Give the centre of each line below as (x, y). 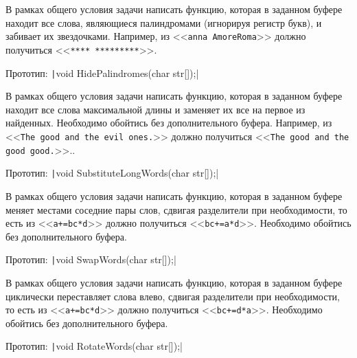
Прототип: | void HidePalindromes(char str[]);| (102, 72)
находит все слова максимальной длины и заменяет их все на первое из (156, 109)
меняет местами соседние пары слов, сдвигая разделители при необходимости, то (176, 209)
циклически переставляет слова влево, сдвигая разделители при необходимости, (173, 296)
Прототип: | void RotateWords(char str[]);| (94, 346)
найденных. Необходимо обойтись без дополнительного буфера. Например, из (169, 123)
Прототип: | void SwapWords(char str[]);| (91, 259)
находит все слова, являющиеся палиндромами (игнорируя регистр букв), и (164, 22)
